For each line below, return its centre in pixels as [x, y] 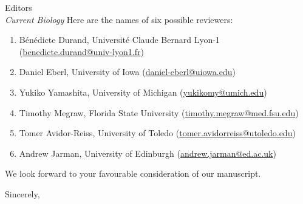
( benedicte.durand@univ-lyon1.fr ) [81, 51]
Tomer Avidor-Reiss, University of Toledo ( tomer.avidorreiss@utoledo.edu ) [157, 133]
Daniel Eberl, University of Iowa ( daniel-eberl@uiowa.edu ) [127, 72]
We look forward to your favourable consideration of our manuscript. [133, 173]
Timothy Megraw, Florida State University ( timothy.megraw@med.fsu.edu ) [159, 112]
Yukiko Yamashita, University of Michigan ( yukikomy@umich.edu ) [143, 92]
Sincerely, [22, 193]
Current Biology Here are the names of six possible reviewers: [119, 19]
